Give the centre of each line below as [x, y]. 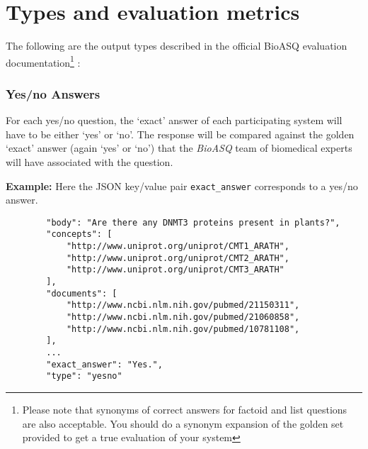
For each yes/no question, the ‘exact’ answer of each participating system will [174, 120]
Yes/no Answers [53, 93]
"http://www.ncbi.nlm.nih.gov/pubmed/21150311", [183, 305]
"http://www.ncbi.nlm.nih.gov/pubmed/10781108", [183, 329]
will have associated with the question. [90, 161]
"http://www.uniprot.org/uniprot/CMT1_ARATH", [178, 246]
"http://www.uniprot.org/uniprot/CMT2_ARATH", [178, 258]
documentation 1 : [43, 61]
